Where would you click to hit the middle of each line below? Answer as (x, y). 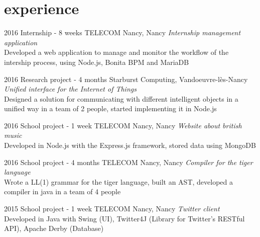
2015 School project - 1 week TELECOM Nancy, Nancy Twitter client (112, 209)
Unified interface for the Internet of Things (70, 89)
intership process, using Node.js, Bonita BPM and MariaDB (97, 62)
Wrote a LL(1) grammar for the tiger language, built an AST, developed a (118, 181)
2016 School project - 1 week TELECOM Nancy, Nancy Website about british (123, 125)
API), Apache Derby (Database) (54, 228)
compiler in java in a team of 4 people (62, 191)
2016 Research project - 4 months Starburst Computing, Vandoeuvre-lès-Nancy (126, 79)
